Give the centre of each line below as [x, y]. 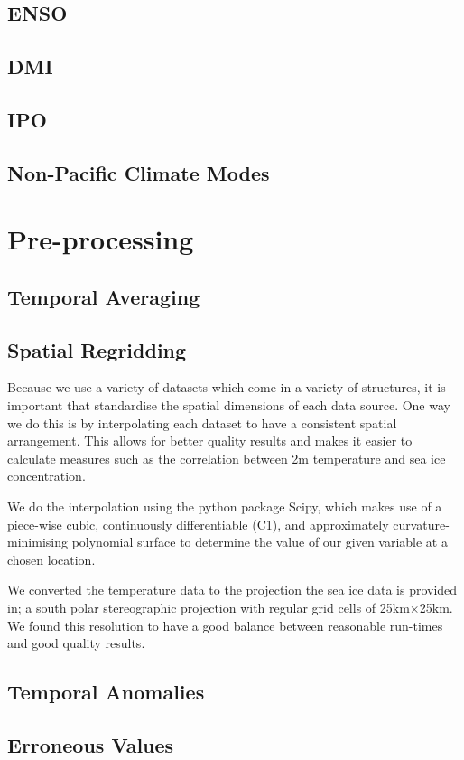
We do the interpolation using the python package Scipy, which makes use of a [225, 507]
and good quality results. [76, 643]
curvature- [421, 524]
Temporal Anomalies [106, 692]
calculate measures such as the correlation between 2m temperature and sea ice [227, 458]
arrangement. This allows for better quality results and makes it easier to [210, 441]
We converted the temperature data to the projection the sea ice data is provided [232, 590]
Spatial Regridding [97, 349]
